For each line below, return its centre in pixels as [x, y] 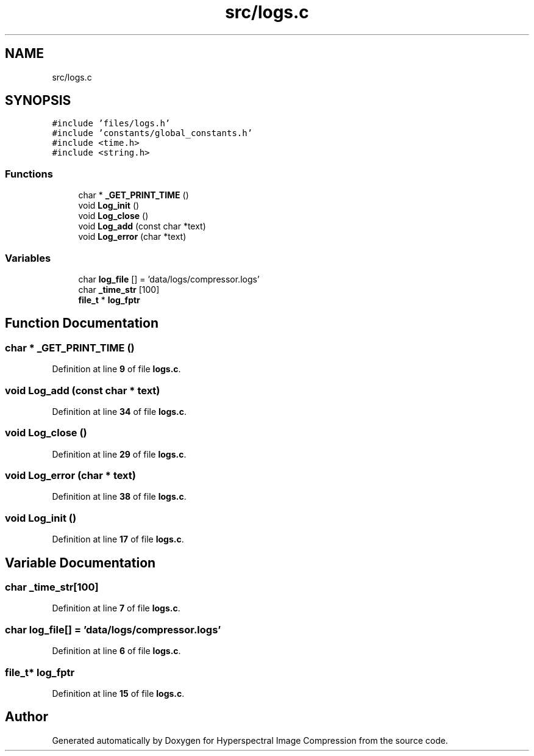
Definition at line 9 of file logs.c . [116, 369]
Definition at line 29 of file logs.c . [119, 454]
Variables [28, 258]
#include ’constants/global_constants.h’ [152, 133]
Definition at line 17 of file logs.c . [118, 539]
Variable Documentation [80, 563]
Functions [29, 174]
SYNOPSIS [38, 101]
